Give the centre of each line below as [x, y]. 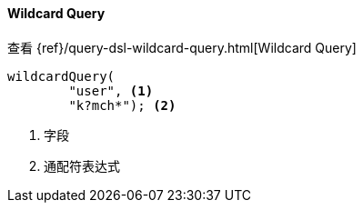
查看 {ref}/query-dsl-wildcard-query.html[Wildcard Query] [182, 47]
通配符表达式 [82, 165]
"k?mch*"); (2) [122, 105]
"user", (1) [111, 90]
